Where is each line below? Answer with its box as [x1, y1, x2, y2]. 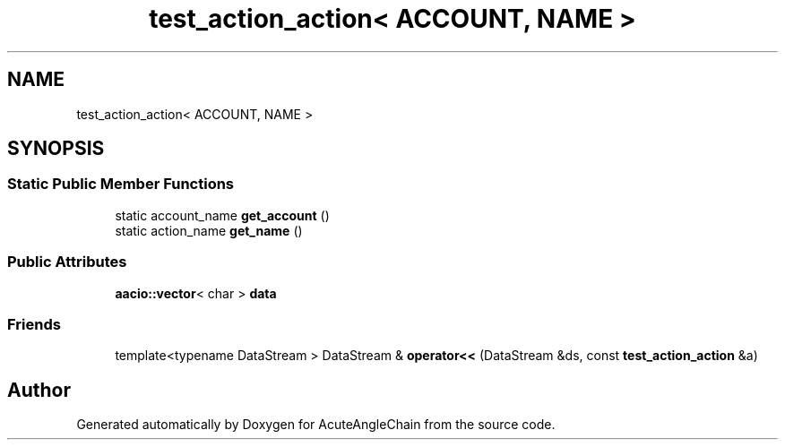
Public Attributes [7, 253, 127, 271]
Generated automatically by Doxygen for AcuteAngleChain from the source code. [76, 417, 556, 433]
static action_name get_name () [115, 222, 303, 238]
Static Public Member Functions [7, 175, 235, 193]
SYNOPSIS [7, 137, 105, 160]
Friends [7, 314, 61, 333]
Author [7, 378, 71, 401]
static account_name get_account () [115, 207, 330, 223]
